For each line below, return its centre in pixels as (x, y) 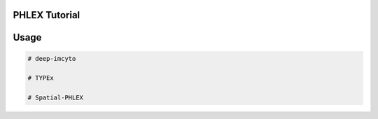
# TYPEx (41, 78)
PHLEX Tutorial (47, 15)
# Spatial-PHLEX (56, 98)
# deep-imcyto (52, 58)
